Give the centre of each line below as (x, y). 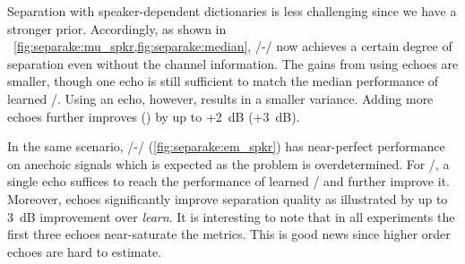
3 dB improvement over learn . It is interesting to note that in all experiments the (231, 216)
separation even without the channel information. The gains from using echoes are (233, 63)
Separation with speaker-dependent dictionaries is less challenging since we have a (232, 11)
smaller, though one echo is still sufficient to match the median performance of (223, 81)
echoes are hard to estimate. (85, 251)
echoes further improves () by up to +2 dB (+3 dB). (154, 116)
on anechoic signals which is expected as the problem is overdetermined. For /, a (228, 163)
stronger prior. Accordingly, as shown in (117, 28)
